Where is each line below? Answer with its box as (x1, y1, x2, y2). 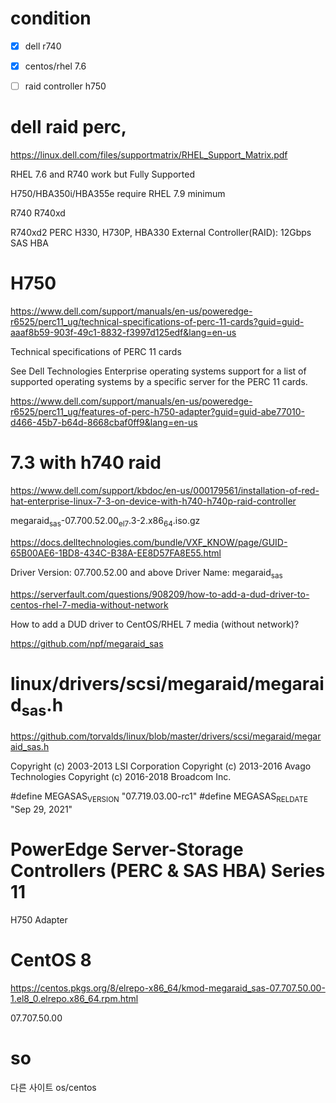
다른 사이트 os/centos (10, 1081, 97, 1093)
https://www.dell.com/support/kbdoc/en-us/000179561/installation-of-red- (10, 484, 320, 496)
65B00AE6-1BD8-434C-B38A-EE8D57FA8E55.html (10, 547, 222, 559)
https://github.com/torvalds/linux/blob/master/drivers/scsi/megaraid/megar (10, 730, 322, 742)
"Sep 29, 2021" (10, 803, 73, 815)
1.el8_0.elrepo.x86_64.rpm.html (10, 992, 139, 1004)
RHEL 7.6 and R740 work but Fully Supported (10, 168, 195, 181)
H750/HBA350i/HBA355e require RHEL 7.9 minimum (10, 188, 226, 200)
